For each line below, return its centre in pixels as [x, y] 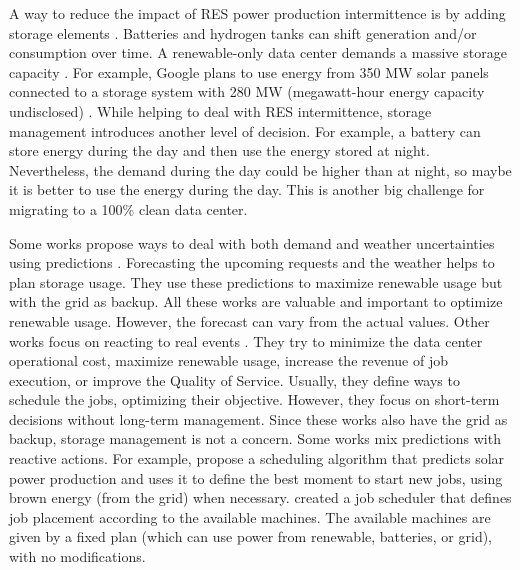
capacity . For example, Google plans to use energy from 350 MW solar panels [249, 71]
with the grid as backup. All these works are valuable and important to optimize [256, 301]
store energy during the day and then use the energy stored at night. [219, 150]
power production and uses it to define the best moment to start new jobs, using [256, 477]
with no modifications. [77, 556]
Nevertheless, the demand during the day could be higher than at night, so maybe [260, 169]
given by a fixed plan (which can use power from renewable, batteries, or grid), [250, 536]
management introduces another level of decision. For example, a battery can [245, 130]
